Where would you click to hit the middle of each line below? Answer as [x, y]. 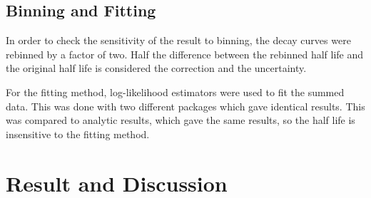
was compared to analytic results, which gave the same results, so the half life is [181, 120]
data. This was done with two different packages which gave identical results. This [185, 106]
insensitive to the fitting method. [78, 134]
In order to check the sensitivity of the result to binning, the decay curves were [178, 40]
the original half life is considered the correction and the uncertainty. [156, 68]
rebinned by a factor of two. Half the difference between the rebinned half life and [185, 54]
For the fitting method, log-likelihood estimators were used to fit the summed [175, 92]
